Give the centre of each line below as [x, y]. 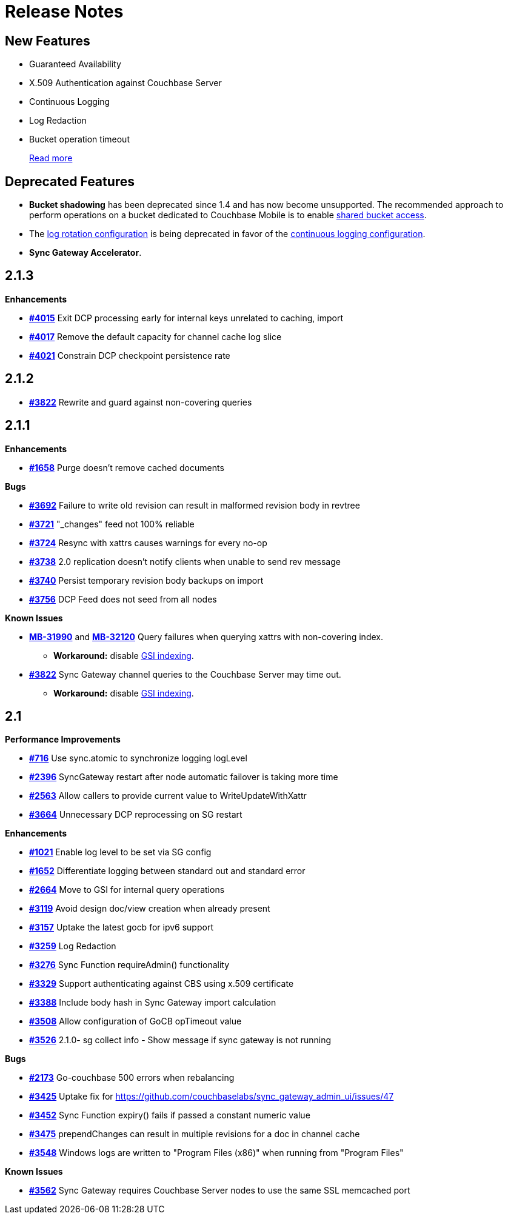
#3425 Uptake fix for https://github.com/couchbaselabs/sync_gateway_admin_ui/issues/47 [212, 1097]
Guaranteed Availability [75, 64]
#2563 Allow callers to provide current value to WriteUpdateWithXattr [168, 796]
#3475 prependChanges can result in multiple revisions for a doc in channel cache [195, 1134]
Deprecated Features [70, 181]
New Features [48, 41]
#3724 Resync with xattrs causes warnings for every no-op [148, 543]
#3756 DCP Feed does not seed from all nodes [123, 599]
